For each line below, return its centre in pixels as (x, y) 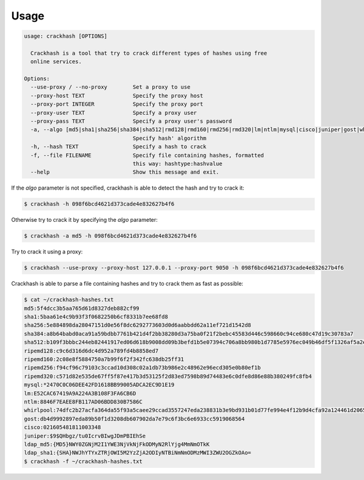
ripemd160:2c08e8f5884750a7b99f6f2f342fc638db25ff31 (104, 359)
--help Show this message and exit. (125, 172)
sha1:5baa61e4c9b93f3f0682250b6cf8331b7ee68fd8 (96, 317)
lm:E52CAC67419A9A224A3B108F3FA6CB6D (80, 393)
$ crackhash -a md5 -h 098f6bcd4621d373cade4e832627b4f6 (110, 236)
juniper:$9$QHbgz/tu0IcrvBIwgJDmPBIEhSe (85, 436)
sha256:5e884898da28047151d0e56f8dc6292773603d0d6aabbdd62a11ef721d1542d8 (138, 325)
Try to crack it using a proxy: (47, 252)
